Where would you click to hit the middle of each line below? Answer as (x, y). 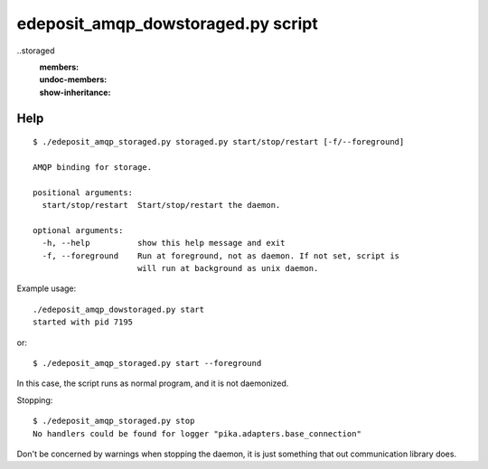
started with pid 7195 (83, 322)
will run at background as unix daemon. (228, 268)
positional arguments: (83, 192)
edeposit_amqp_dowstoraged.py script (167, 23)
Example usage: (47, 288)
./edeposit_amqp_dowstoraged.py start (119, 309)
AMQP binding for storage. (93, 167)
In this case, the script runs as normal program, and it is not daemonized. (153, 383)
